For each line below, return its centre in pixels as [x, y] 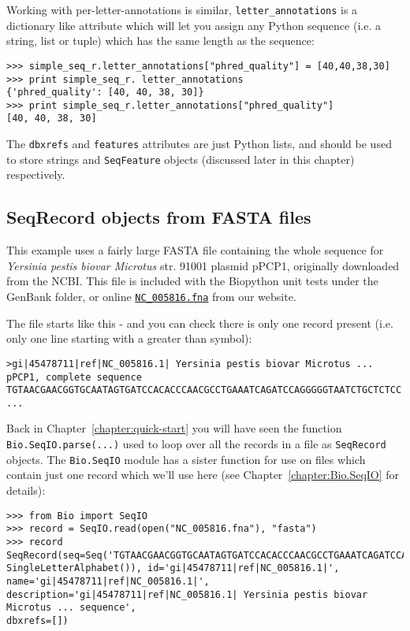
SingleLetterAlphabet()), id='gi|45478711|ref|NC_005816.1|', [173, 568]
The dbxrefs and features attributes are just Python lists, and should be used [199, 144]
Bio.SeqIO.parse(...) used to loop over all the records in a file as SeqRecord [196, 444]
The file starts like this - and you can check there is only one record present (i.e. [200, 323]
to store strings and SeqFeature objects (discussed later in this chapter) [181, 159]
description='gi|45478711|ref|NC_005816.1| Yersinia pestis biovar [187, 594]
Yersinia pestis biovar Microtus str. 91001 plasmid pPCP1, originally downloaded [203, 265]
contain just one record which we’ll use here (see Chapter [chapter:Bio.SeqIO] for [203, 475]
